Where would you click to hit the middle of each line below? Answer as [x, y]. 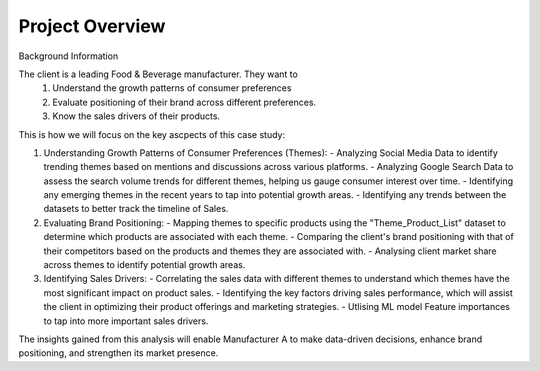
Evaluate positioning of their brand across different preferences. [184, 102]
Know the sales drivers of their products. [136, 116]
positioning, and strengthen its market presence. [118, 353]
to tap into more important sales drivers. [126, 321]
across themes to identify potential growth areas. [144, 265]
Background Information [68, 56]
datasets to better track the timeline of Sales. [136, 209]
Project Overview [92, 26]
